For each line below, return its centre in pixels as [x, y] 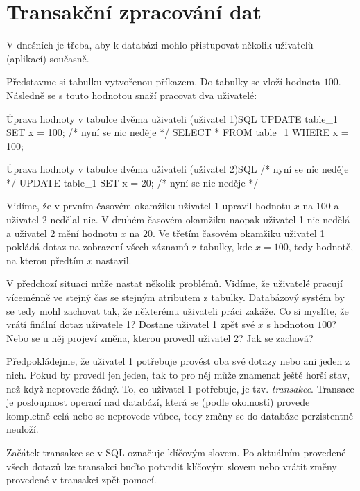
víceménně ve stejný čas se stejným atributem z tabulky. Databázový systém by [175, 297]
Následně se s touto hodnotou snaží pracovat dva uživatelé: [132, 95]
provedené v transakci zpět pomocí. [82, 480]
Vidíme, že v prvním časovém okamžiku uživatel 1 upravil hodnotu [149, 206]
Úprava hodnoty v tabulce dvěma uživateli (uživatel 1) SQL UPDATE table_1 [172, 118]
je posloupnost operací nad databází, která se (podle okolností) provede [158, 402]
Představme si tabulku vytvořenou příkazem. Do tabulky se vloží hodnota [164, 81]
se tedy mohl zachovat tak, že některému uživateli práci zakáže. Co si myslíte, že [178, 310]
